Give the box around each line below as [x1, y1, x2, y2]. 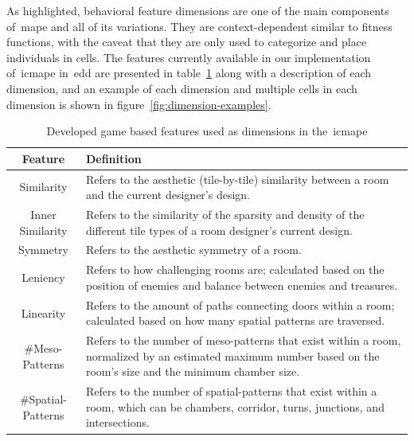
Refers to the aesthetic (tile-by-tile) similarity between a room [85, 170, 389, 187]
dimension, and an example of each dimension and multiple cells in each [6, 80, 357, 96]
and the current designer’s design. [85, 186, 251, 203]
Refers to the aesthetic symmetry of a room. [85, 241, 302, 258]
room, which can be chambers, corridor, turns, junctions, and [85, 398, 385, 415]
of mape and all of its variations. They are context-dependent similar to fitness [6, 18, 393, 34]
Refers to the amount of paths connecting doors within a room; [85, 296, 395, 313]
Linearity [21, 304, 66, 321]
